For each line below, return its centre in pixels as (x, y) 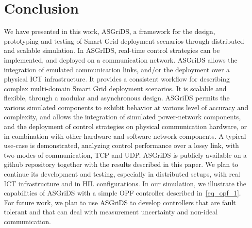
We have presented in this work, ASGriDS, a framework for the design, (109, 31)
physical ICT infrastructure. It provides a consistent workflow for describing (117, 79)
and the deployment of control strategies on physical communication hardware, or (126, 126)
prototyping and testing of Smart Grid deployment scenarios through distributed (124, 41)
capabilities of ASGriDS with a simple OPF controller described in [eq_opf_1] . (123, 193)
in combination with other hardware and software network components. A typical (125, 136)
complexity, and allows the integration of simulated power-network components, (123, 117)
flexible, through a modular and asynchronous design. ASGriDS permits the (117, 98)
